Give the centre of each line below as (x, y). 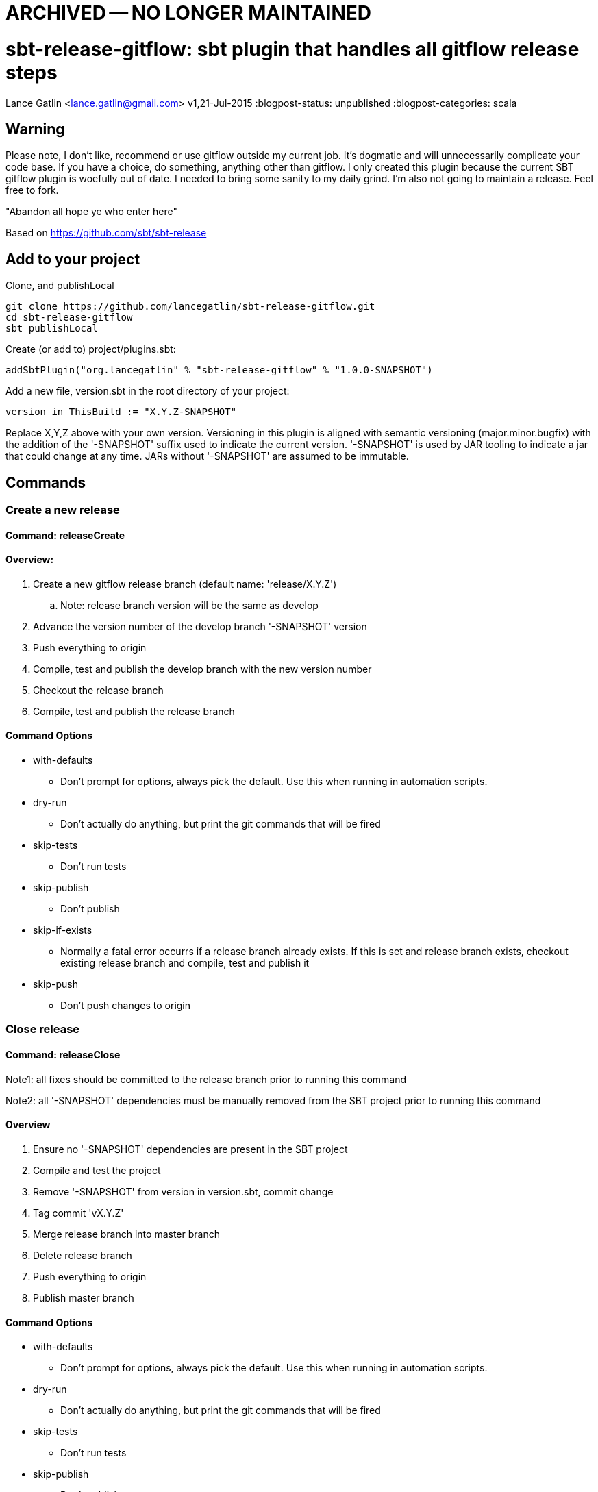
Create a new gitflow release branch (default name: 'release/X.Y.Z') (185, 584)
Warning (35, 129)
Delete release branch (83, 1255)
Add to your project (73, 259)
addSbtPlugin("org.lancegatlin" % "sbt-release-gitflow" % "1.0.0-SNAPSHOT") (219, 370)
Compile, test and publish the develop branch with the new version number (202, 669)
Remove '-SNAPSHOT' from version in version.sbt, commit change (183, 1191)
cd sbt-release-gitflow (69, 318)
